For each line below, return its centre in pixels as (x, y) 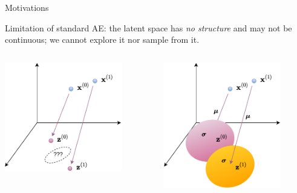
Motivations (27, 7)
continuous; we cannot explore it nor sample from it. (102, 40)
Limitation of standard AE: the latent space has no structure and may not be (148, 27)
